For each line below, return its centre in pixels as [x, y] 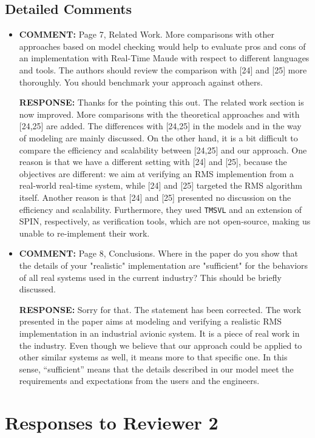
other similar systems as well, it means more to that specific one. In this [153, 357]
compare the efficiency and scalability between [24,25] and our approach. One [163, 150]
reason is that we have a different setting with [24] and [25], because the [153, 162]
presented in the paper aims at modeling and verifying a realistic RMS [151, 321]
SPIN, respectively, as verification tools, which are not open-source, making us [165, 221]
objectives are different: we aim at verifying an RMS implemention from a [157, 173]
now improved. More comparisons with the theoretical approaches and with [159, 114]
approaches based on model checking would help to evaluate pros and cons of [162, 46]
